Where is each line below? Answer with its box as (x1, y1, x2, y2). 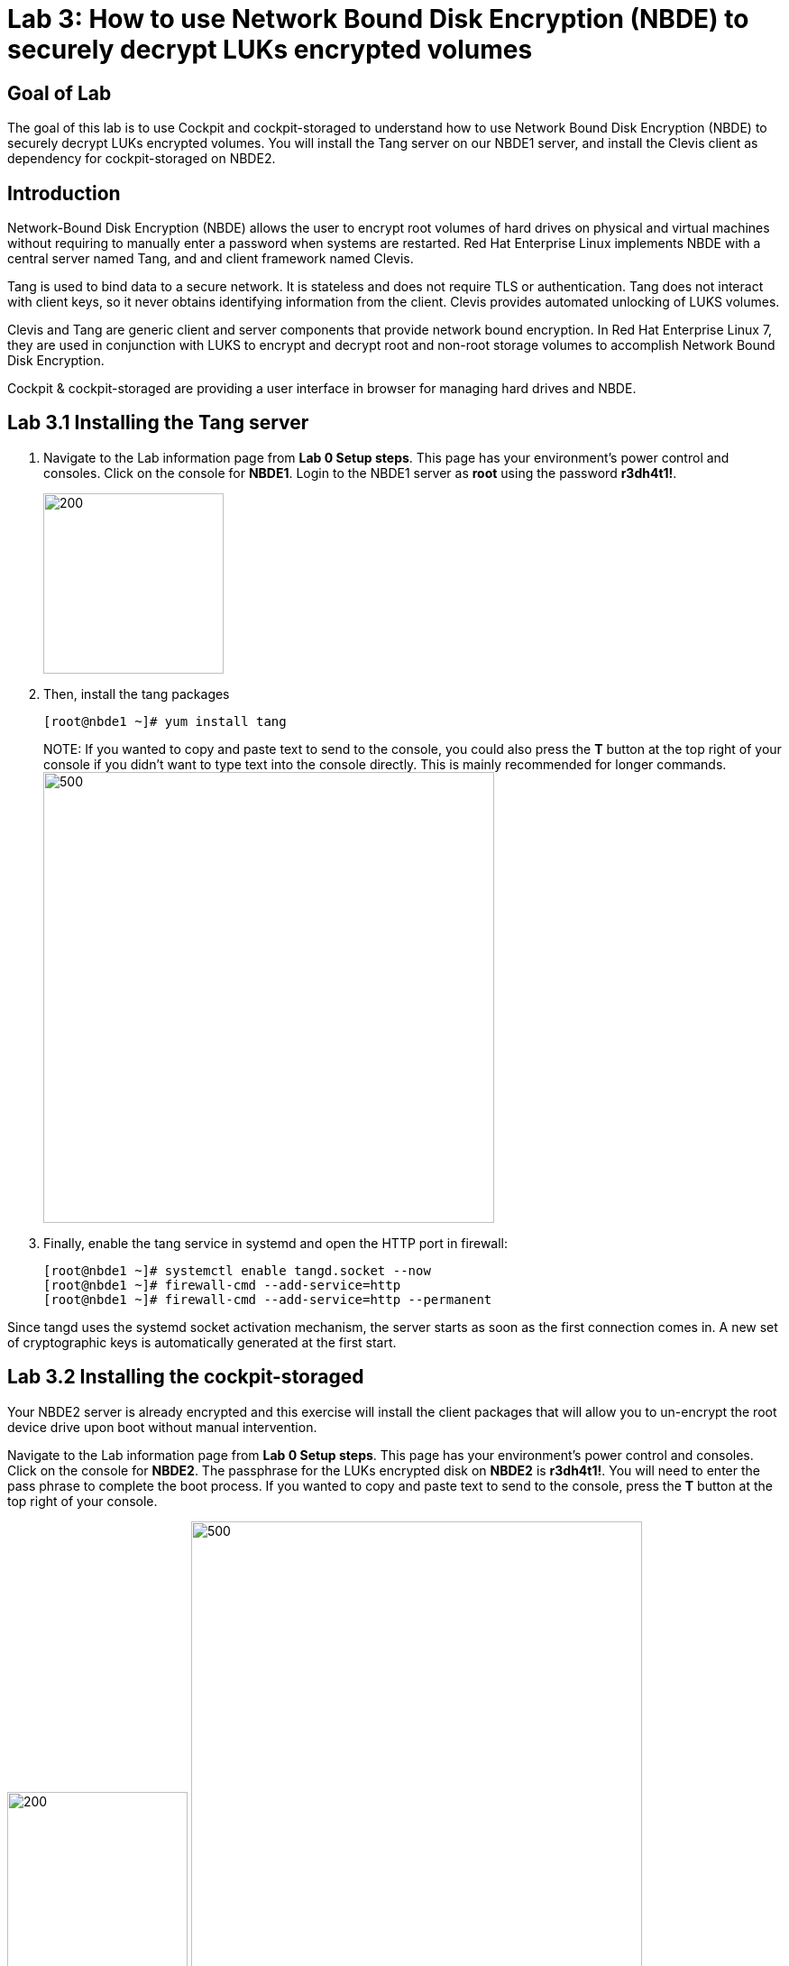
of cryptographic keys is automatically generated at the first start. (7, 1334, 397, 1350)
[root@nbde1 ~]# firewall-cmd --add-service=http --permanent (43, 1291, 492, 1307)
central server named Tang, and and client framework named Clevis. (7, 251, 414, 267)
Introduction (7, 181, 121, 205)
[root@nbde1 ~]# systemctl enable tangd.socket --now (43, 1263, 431, 1278)
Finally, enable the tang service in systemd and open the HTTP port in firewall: (43, 1235, 509, 1251)
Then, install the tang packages (43, 685, 230, 702)
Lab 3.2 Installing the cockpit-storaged (7, 1365, 364, 1389)
